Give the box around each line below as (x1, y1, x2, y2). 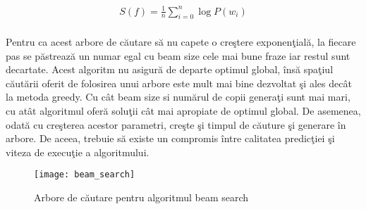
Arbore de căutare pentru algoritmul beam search (34, 189, 249, 204)
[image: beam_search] (34, 170, 135, 180)
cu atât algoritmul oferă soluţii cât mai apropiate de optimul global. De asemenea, (6, 103, 361, 118)
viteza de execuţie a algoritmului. (6, 144, 150, 159)
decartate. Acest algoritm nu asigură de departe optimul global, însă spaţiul (6, 62, 334, 77)
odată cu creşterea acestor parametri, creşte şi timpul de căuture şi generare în (6, 117, 346, 132)
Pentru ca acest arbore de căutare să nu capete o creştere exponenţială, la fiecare (6, 34, 356, 49)
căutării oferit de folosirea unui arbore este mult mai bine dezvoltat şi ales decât (6, 75, 352, 90)
